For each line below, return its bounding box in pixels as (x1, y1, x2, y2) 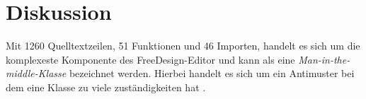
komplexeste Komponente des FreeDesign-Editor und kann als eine (6, 52, 295, 66)
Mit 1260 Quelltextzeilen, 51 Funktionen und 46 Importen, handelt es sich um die (6, 38, 360, 53)
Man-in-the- (298, 52, 350, 66)
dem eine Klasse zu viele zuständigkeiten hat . (6, 79, 206, 94)
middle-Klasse (6, 66, 67, 81)
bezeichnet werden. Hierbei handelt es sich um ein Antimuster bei (69, 66, 355, 81)
